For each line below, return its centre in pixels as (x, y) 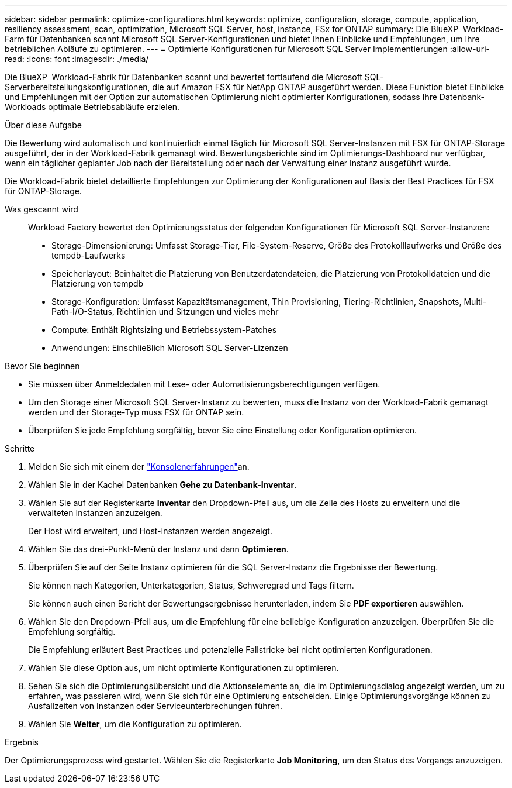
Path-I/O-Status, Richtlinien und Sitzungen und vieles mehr (165, 312)
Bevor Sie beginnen (42, 366)
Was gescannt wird (41, 209)
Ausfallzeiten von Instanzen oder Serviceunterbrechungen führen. (155, 706)
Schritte (20, 448)
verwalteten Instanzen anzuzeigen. (95, 513)
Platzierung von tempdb (98, 283)
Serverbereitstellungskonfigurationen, (77, 87)
